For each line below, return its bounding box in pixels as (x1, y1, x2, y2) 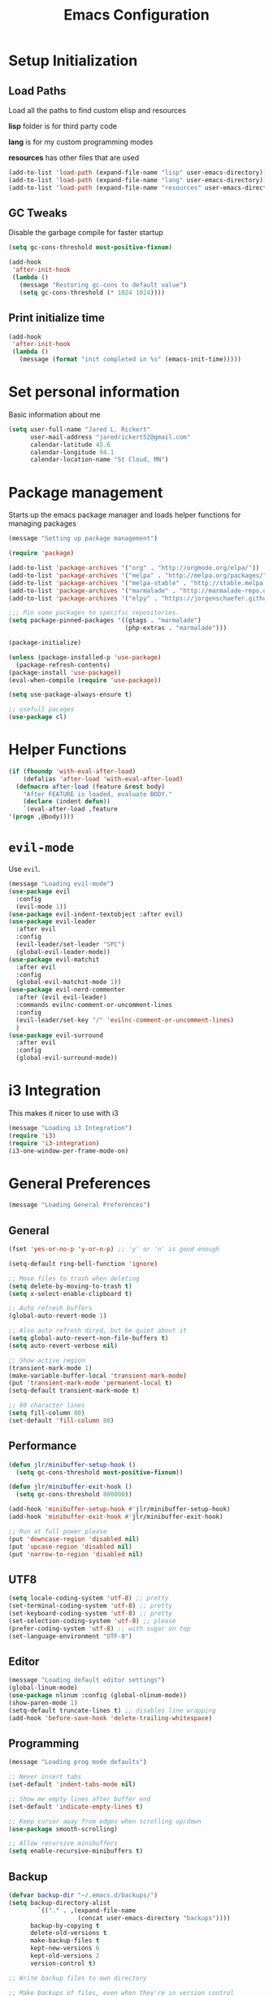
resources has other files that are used (8, 153, 140, 162)
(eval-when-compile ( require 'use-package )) (8, 676, 162, 685)
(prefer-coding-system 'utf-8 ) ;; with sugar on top (8, 1624, 191, 1633)
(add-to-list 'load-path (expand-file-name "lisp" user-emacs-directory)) (8, 169, 267, 177)
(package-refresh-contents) (15, 661, 111, 669)
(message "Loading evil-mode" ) (8, 880, 115, 888)
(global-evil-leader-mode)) (15, 948, 111, 956)
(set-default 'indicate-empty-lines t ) (8, 1802, 144, 1810)
